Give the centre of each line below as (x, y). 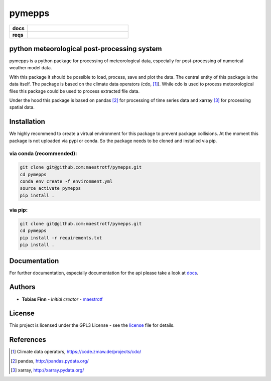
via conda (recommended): (43, 154)
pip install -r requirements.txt (61, 238)
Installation (27, 122)
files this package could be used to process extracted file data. (75, 91)
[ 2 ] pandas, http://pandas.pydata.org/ (50, 361)
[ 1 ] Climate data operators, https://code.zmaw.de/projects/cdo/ (76, 352)
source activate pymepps (50, 188)
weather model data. (31, 68)
